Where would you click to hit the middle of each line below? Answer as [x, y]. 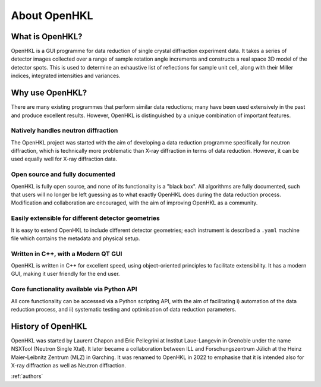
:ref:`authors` [27, 376]
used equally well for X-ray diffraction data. [64, 159]
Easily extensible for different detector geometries [85, 218]
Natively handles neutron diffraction [64, 131]
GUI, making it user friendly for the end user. [65, 274]
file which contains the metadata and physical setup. [75, 238]
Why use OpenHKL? [49, 93]
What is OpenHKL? [47, 37]
